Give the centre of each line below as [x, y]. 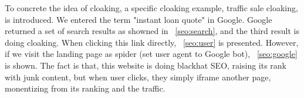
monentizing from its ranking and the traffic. [85, 88]
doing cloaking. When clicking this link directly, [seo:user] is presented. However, [152, 42]
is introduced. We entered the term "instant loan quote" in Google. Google [139, 19]
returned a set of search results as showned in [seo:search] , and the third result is [152, 31]
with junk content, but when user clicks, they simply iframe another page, [138, 77]
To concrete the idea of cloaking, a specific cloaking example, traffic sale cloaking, [151, 8]
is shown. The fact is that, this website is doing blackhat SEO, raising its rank [146, 65]
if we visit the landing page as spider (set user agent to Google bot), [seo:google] [151, 54]
